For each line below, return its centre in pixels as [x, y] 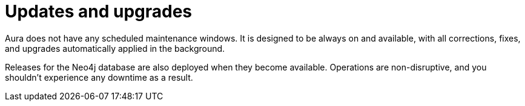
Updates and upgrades [99, 11]
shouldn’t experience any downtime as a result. [99, 77]
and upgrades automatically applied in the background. [115, 48]
